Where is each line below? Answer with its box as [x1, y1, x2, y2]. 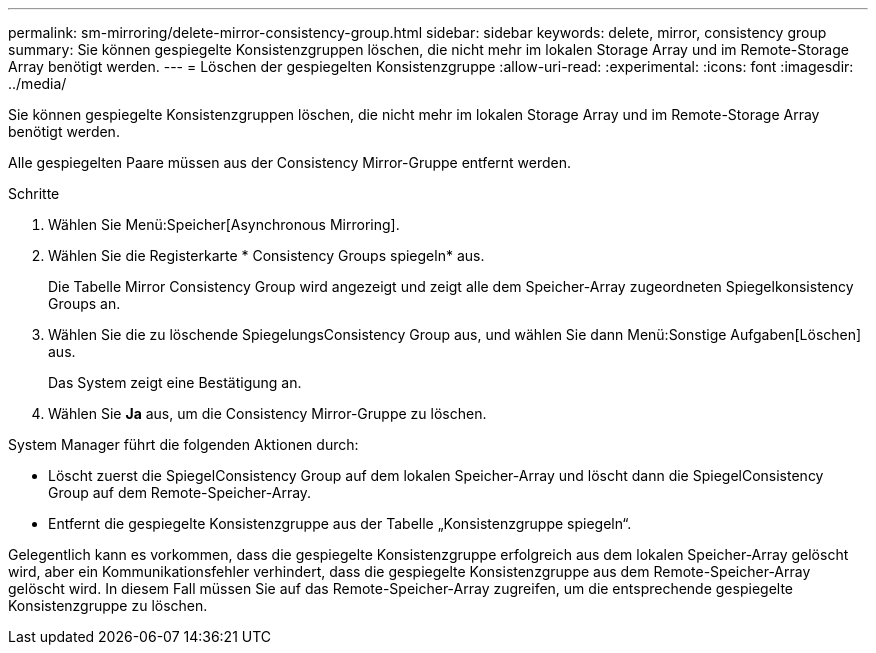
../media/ [8, 75, 67, 92]
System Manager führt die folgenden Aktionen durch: [8, 436, 359, 453]
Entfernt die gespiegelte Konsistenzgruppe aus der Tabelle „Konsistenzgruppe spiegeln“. [48, 515, 632, 532]
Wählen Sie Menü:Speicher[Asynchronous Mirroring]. [48, 216, 400, 233]
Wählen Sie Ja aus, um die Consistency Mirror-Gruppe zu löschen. [48, 405, 487, 422]
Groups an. [48, 295, 121, 312]
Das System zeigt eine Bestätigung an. [48, 374, 302, 391]
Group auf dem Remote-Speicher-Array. [48, 484, 312, 501]
